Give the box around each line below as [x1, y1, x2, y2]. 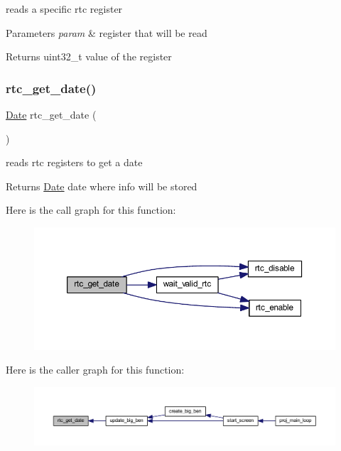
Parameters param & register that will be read [6, 25, 207, 40]
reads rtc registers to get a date [6, 155, 143, 170]
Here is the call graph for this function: [6, 202, 176, 217]
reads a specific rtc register [6, 1, 123, 16]
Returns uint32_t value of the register [6, 49, 172, 64]
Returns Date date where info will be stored [6, 178, 197, 193]
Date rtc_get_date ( [6, 107, 97, 121]
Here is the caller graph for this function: [6, 362, 185, 377]
